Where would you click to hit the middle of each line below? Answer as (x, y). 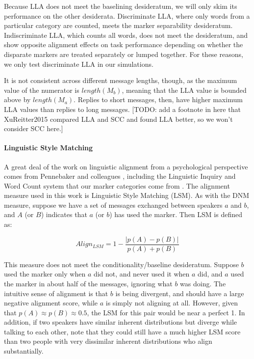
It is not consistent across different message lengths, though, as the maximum (121, 80)
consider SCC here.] (34, 128)
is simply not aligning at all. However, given (172, 303)
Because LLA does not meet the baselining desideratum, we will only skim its (121, 6)
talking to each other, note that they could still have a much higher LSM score (122, 331)
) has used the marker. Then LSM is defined (176, 214)
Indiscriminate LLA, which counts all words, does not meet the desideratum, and (126, 35)
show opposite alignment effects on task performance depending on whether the (124, 44)
